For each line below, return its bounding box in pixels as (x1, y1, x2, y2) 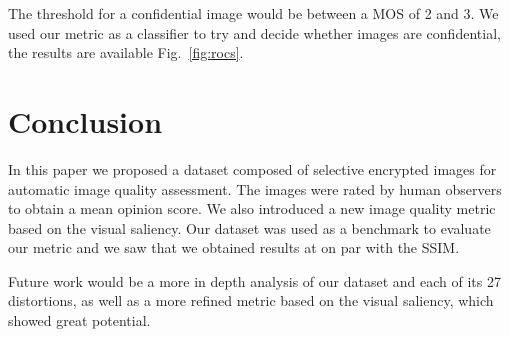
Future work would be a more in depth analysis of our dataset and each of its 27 (8, 270, 501, 291)
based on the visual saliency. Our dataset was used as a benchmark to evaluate (8, 217, 491, 238)
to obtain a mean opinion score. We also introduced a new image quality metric (8, 198, 496, 219)
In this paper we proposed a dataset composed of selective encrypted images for (8, 158, 497, 179)
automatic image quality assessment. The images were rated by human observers (8, 178, 502, 199)
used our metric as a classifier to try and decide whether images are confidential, (8, 22, 501, 43)
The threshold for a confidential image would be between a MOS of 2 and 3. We (8, 3, 499, 23)
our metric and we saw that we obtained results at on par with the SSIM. (8, 237, 460, 258)
